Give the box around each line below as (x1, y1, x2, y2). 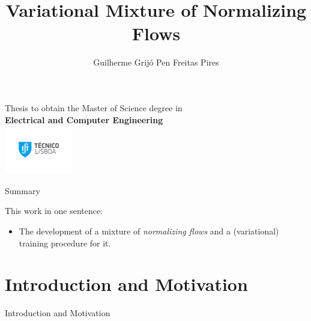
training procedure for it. (19, 236, 111, 249)
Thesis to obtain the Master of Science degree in (5, 101, 183, 114)
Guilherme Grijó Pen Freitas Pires (93, 56, 219, 69)
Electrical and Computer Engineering (5, 113, 163, 126)
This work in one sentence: (5, 204, 103, 217)
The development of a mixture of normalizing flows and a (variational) (19, 225, 279, 237)
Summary (5, 184, 40, 197)
